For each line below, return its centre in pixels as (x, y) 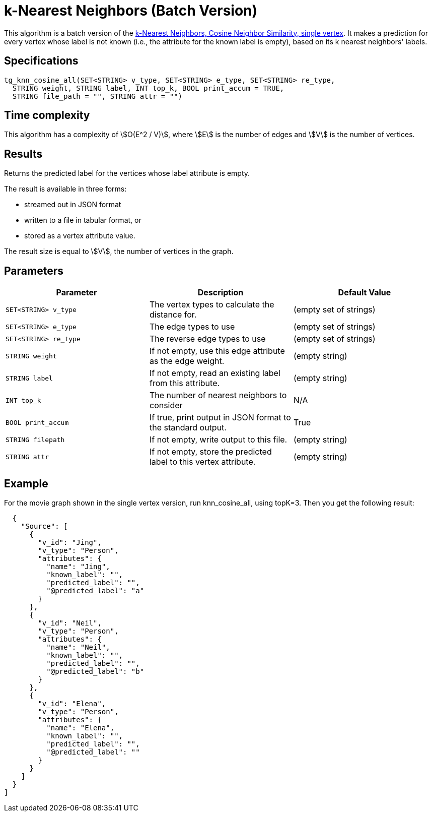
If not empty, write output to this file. (218, 440)
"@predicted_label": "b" (95, 671)
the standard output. (188, 428)
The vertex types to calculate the (212, 305)
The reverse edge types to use (207, 339)
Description (221, 293)
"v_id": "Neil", (70, 623)
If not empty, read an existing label (215, 373)
